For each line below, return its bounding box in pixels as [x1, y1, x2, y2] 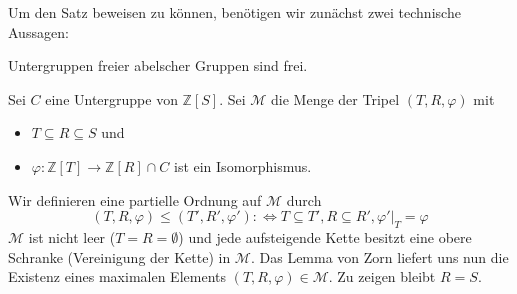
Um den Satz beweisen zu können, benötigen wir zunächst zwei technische [8, 2, 461, 22]
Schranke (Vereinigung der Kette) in [8, 246, 231, 267]
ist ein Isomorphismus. [173, 155, 312, 176]
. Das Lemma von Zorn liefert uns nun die [250, 246, 509, 267]
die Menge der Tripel [271, 88, 400, 109]
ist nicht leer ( [28, 226, 116, 247]
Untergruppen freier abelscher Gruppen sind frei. [8, 55, 308, 76]
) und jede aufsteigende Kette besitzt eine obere [178, 226, 472, 247]
